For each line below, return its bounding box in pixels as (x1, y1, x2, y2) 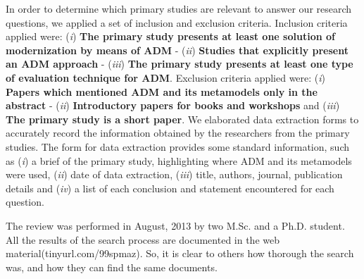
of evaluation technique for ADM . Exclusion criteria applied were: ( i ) (6, 70, 326, 85)
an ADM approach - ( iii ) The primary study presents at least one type (6, 56, 353, 71)
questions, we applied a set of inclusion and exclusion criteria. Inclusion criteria (6, 15, 348, 30)
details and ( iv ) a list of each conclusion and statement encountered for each (6, 180, 334, 195)
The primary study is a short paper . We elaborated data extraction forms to (6, 111, 359, 126)
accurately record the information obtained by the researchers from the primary (6, 125, 350, 140)
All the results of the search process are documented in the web (6, 232, 280, 247)
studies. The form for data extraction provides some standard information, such (6, 139, 349, 154)
